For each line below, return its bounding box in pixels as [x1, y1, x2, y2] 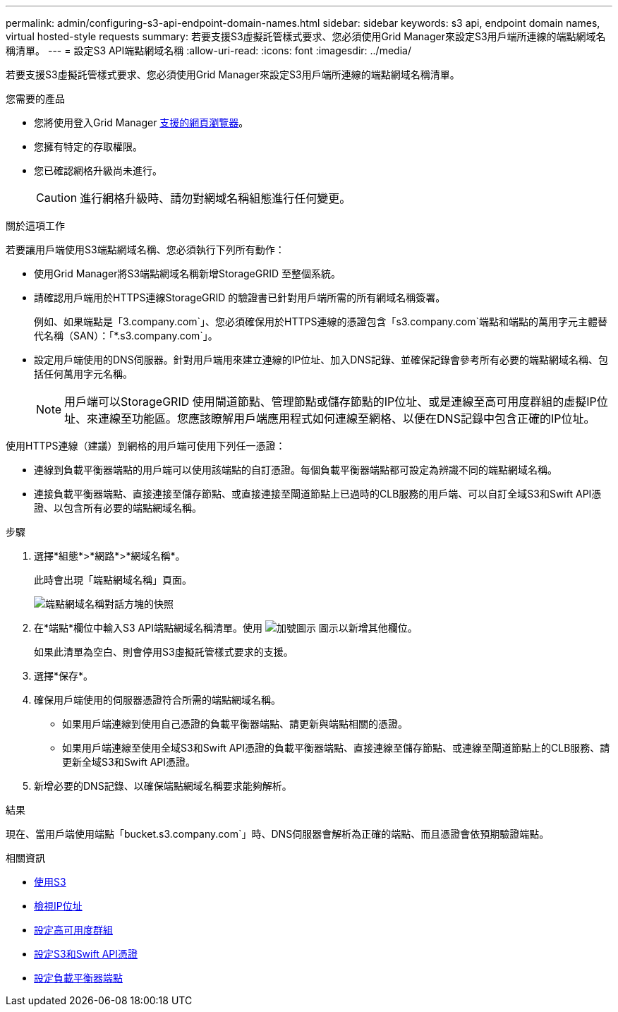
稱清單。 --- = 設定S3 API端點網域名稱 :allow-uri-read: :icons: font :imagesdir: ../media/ [6, 44, 411, 56]
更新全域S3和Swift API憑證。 [62, 756, 196, 768]
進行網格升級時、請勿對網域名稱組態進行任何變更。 [80, 191, 351, 205]
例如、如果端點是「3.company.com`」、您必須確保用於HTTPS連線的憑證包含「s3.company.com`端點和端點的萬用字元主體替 [34, 315, 608, 327]
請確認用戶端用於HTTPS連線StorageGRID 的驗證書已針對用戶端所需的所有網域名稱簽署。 [34, 291, 446, 303]
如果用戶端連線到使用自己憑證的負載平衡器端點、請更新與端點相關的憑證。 [62, 718, 408, 730]
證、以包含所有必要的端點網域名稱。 [34, 502, 202, 514]
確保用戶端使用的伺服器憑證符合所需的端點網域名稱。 [34, 694, 281, 706]
